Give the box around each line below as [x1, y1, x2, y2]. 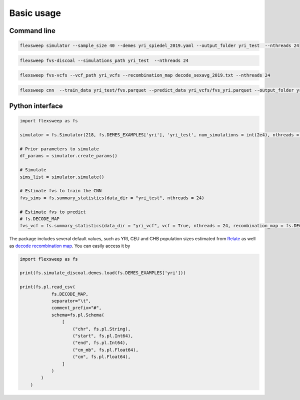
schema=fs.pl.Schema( [51, 312, 104, 318]
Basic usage [9, 7, 61, 18]
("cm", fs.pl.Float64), [72, 354, 131, 360]
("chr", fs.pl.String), [72, 326, 131, 332]
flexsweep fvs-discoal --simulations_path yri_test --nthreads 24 [19, 57, 189, 63]
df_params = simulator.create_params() [19, 153, 117, 159]
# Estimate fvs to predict [19, 209, 86, 215]
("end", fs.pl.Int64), [72, 340, 128, 346]
